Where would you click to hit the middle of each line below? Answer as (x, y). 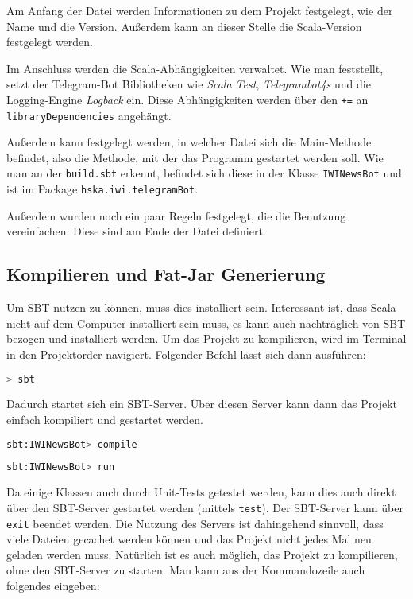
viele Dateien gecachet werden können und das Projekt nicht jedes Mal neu (189, 539)
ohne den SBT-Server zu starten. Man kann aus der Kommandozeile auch (186, 570)
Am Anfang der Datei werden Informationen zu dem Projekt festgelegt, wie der (200, 10)
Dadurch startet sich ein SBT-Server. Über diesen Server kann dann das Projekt (202, 404)
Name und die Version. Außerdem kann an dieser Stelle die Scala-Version (184, 26)
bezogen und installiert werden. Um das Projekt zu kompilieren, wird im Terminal (206, 338)
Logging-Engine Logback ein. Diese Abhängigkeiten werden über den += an (187, 99)
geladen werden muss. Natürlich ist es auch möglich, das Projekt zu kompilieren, (202, 554)
